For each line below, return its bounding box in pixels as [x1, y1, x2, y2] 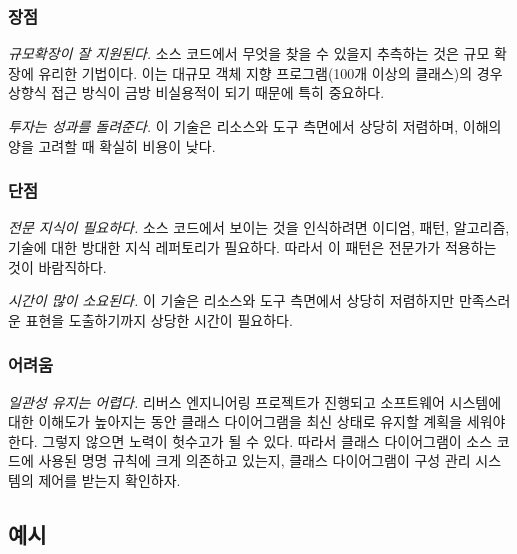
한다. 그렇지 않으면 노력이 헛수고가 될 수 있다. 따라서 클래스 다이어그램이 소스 [8, 430, 493, 451]
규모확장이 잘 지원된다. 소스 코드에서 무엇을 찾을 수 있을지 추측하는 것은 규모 [8, 43, 490, 64]
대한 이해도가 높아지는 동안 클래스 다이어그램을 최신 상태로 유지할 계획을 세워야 [8, 411, 506, 432]
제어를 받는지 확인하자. [38, 469, 181, 490]
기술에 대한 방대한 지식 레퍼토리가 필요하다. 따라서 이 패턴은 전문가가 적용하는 [8, 237, 497, 257]
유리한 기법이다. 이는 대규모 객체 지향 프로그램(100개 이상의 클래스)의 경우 [38, 62, 503, 83]
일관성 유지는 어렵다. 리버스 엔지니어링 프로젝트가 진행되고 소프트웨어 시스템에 [8, 391, 502, 412]
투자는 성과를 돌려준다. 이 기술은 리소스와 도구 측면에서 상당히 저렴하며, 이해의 [8, 116, 502, 136]
